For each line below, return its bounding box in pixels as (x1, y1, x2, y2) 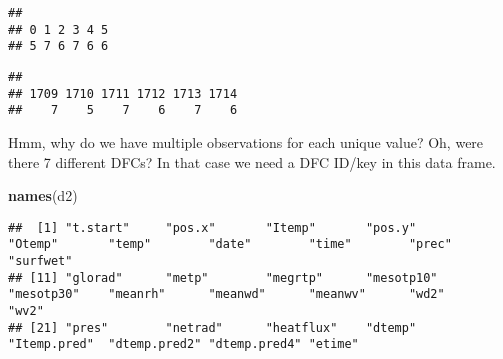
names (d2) (8, 185, 78, 206)
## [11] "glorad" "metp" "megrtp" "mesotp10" (8, 270, 438, 285)
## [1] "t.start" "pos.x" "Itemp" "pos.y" (8, 220, 417, 235)
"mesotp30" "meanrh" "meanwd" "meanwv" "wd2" (8, 287, 445, 302)
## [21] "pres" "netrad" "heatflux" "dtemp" (8, 320, 417, 335)
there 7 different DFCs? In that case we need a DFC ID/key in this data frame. (8, 151, 496, 172)
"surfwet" (8, 254, 73, 269)
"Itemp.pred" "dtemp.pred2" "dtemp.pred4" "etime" (8, 337, 359, 352)
